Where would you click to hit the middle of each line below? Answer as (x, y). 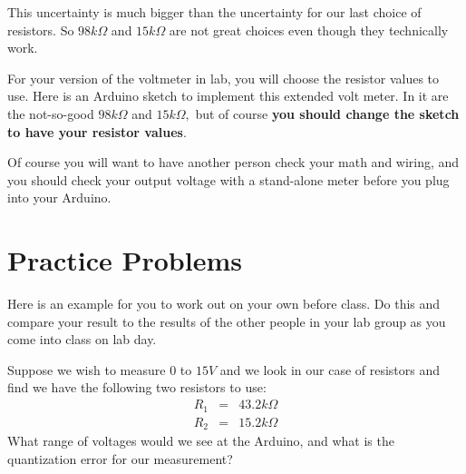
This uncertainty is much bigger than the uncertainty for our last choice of (214, 12)
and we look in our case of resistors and (330, 369)
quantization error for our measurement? (120, 458)
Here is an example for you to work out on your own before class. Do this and (224, 304)
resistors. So (41, 30)
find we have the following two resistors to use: (137, 387)
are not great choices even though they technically (309, 30)
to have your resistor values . (97, 131)
